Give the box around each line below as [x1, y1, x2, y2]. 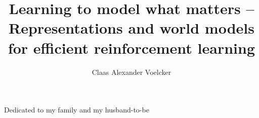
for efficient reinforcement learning [8, 37, 255, 58]
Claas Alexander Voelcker [92, 66, 171, 77]
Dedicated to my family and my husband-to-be [4, 104, 149, 115]
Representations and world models [9, 18, 254, 38]
